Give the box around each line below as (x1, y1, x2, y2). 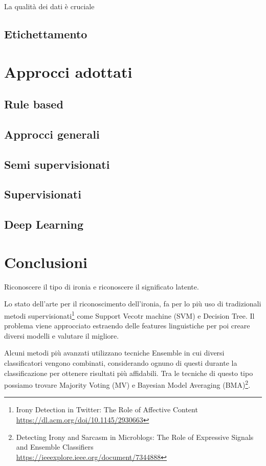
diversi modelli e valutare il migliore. (4, 330, 119, 341)
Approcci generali (4, 126, 100, 142)
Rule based (4, 96, 63, 112)
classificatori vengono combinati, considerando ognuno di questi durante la (4, 358, 237, 368)
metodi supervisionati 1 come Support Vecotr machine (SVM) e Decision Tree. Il (4, 308, 255, 321)
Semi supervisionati (4, 156, 110, 172)
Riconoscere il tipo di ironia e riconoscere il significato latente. (4, 281, 199, 292)
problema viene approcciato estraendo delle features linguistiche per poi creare (4, 320, 250, 331)
